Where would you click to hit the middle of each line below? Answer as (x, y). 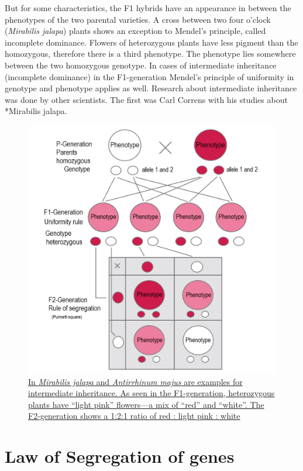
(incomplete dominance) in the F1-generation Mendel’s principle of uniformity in (149, 76)
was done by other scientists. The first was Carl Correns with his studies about (146, 99)
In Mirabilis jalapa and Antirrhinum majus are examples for (135, 381)
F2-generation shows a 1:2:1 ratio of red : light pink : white (134, 416)
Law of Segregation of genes (120, 456)
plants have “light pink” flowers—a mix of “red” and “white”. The (146, 404)
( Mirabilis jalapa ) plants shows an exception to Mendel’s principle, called (135, 31)
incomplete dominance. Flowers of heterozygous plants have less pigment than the (151, 42)
